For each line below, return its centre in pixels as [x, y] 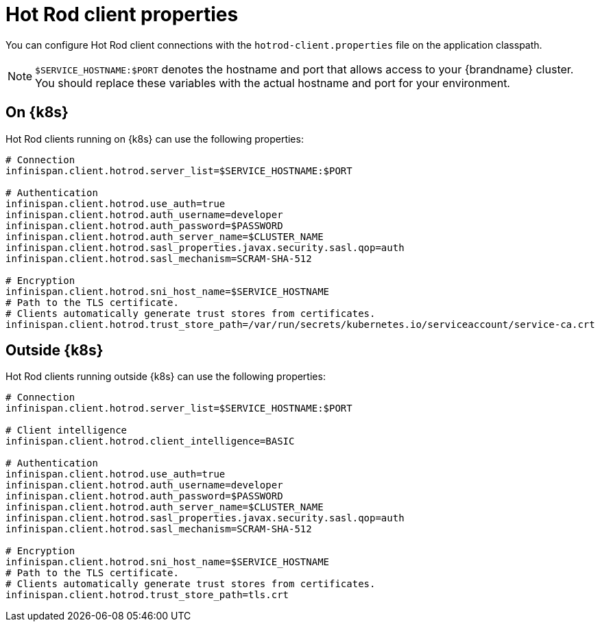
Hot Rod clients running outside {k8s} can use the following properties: [166, 377]
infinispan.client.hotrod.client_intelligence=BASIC [150, 441]
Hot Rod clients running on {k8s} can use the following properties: [155, 139]
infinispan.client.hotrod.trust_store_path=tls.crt [147, 595]
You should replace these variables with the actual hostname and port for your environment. [273, 83]
